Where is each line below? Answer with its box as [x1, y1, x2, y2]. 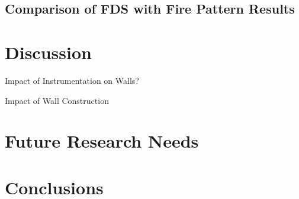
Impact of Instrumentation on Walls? [5, 74, 139, 86]
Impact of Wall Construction [5, 94, 109, 106]
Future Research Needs [5, 129, 199, 153]
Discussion [5, 40, 92, 64]
